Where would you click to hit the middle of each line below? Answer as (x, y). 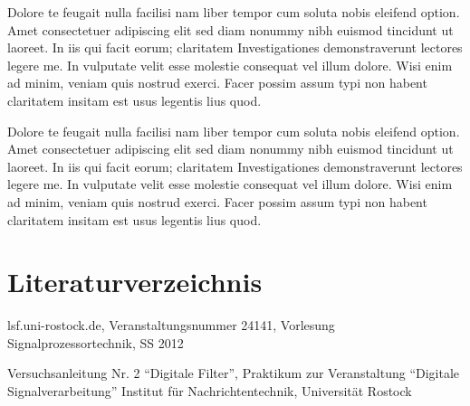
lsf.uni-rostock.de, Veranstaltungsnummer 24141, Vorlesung (171, 325)
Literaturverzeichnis (135, 282)
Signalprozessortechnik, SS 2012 (96, 342)
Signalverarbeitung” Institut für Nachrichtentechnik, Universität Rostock (210, 391)
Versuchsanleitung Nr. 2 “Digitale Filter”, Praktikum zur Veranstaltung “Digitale (234, 373)
